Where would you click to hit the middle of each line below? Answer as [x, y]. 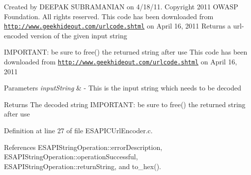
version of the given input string [79, 35]
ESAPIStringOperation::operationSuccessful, [71, 157]
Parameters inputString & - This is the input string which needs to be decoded [123, 88]
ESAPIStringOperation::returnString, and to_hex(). [83, 166]
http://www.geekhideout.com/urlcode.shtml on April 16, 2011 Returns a [118, 26]
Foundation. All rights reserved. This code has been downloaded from [109, 16]
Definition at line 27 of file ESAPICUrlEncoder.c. [78, 131]
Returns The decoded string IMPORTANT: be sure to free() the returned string [125, 104]
